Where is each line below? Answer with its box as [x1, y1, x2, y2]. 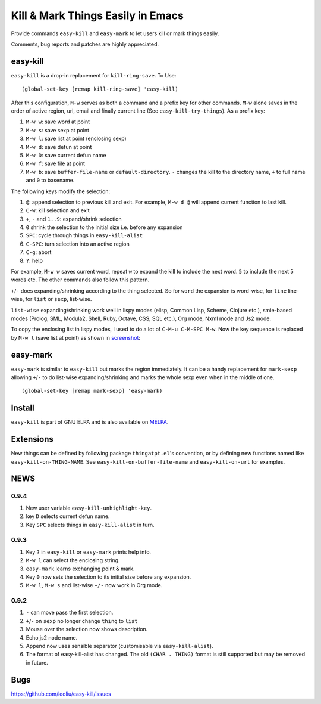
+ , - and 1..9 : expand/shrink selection [26, 215, 122, 222]
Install [11, 403, 35, 413]
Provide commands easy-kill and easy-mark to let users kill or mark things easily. [11, 30, 219, 37]
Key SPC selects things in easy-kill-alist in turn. [26, 521, 155, 528]
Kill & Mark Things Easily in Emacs [11, 9, 184, 22]
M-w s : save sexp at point [26, 126, 89, 134]
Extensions [11, 434, 53, 444]
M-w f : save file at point [26, 160, 86, 167]
